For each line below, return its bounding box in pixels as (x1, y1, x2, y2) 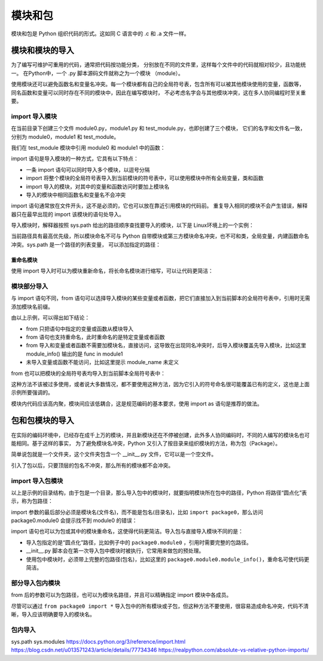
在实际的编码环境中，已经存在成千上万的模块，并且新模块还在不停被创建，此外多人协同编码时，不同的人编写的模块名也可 (11, 431, 310, 438)
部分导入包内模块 (11, 578, 60, 587)
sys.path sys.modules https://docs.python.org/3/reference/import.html (11, 638, 185, 645)
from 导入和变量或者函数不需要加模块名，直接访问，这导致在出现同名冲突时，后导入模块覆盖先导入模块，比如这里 (26, 342, 306, 349)
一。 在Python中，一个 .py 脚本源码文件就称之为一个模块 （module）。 (11, 69, 184, 77)
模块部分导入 (11, 282, 48, 290)
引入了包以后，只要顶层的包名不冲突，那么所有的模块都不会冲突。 (11, 462, 173, 469)
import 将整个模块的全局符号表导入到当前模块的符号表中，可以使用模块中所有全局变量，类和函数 (26, 174, 264, 182)
